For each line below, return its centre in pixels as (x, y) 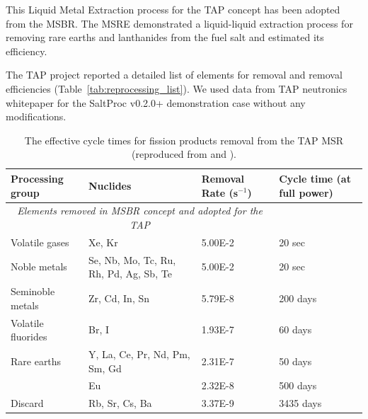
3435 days (300, 403)
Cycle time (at (315, 178)
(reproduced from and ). (184, 154)
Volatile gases (40, 242)
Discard (27, 403)
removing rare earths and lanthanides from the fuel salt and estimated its (165, 37)
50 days (295, 361)
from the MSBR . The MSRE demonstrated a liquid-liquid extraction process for (179, 23)
